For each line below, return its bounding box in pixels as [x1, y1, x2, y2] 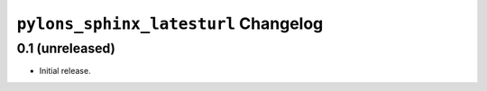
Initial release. [39, 66, 91, 77]
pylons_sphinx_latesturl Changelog [16, 14, 324, 33]
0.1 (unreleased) [16, 41, 116, 57]
